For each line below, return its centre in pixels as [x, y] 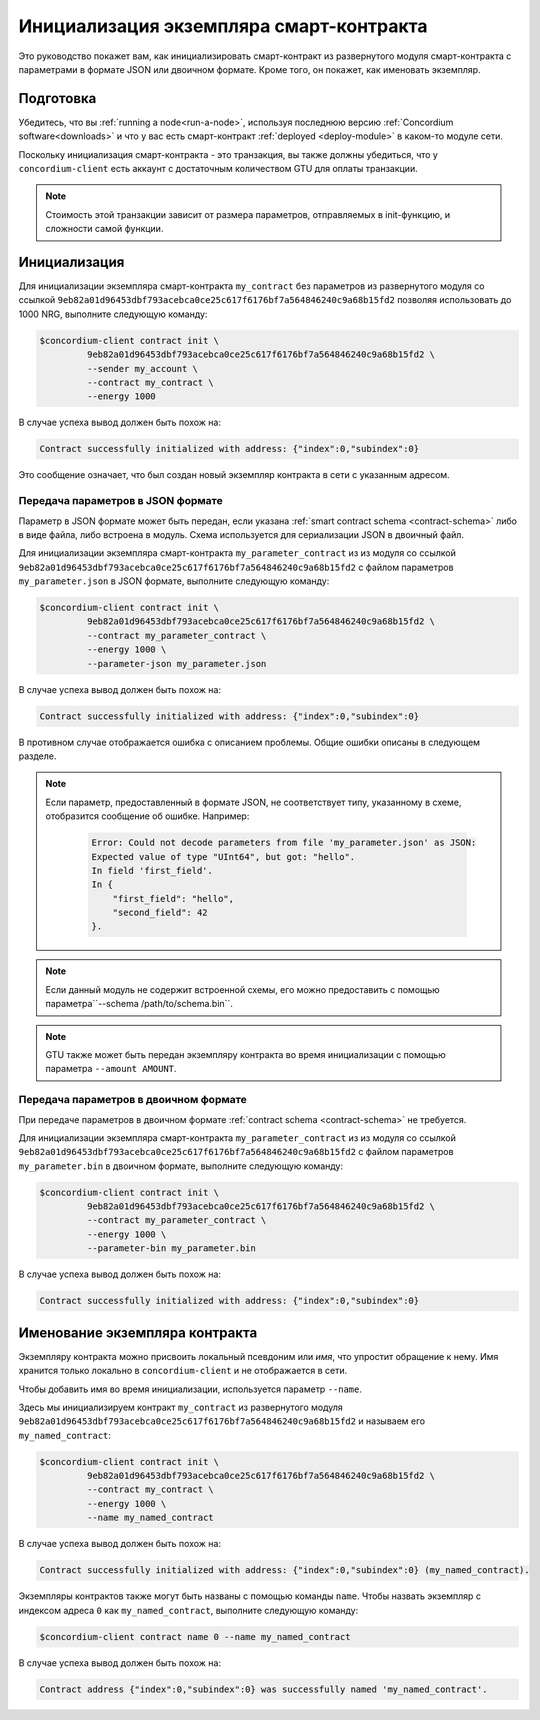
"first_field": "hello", [173, 898]
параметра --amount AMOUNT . [111, 1069]
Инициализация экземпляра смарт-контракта [223, 26]
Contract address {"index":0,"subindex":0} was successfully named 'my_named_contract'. [264, 1689]
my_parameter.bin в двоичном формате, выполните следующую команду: [181, 1166]
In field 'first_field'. [152, 870]
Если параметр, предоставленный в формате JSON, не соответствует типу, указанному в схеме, [253, 802]
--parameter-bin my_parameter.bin [171, 1248]
